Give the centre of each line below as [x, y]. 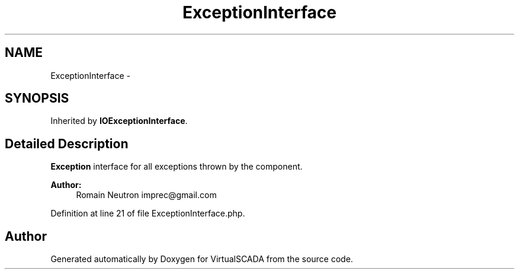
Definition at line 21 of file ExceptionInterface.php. [148, 214]
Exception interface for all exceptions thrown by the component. [177, 167]
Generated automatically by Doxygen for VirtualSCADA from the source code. [202, 259]
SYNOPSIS [37, 98]
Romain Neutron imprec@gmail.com [146, 195]
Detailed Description [67, 144]
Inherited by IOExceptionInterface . [119, 121]
